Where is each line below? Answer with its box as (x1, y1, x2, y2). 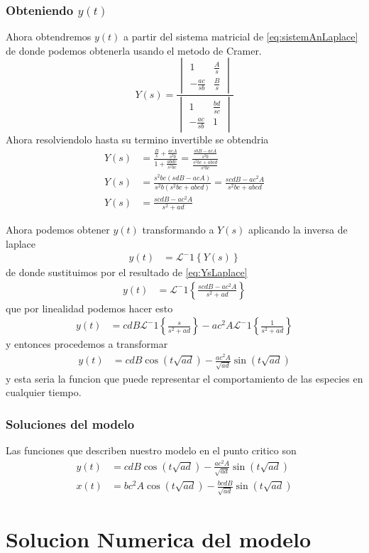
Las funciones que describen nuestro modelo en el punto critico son (6, 443, 297, 458)
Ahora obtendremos (6, 29, 92, 44)
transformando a (142, 221, 214, 236)
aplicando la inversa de (248, 221, 348, 236)
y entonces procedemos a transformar (6, 336, 168, 351)
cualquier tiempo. (6, 385, 82, 400)
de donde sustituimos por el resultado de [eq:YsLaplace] (6, 265, 248, 280)
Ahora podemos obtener (6, 221, 110, 236)
